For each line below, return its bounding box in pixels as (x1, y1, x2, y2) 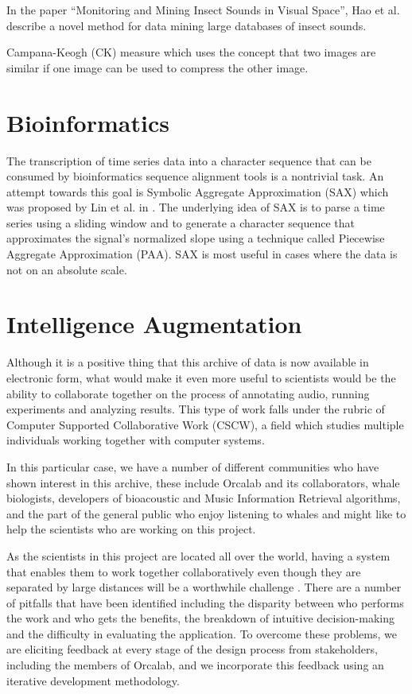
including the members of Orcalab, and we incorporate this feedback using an (6, 657, 384, 673)
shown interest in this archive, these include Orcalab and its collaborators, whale (6, 474, 400, 490)
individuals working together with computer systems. (6, 432, 265, 448)
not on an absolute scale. (6, 261, 127, 277)
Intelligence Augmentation (6, 308, 302, 340)
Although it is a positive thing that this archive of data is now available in (6, 354, 369, 370)
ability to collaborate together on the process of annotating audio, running (6, 385, 370, 401)
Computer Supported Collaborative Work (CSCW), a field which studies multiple (6, 416, 404, 432)
